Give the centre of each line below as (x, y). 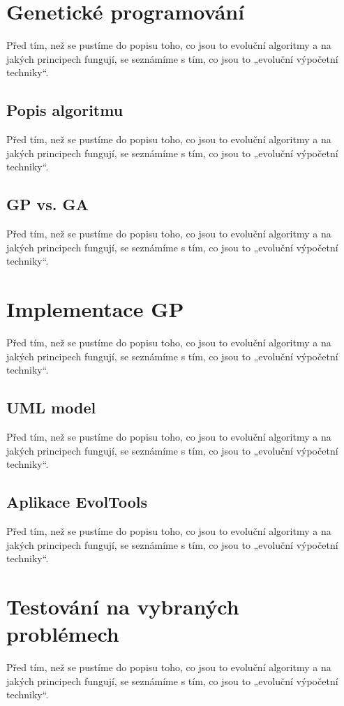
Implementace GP (95, 309)
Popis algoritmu (65, 110)
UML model (51, 407)
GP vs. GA (47, 204)
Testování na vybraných (123, 606)
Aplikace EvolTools (77, 502)
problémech (63, 634)
